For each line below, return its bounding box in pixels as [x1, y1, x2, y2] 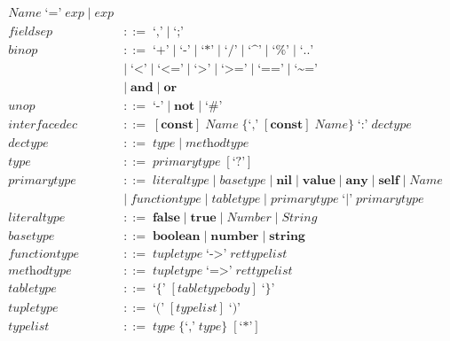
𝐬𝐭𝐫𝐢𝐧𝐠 [269, 230, 305, 244]
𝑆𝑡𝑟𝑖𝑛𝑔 [281, 212, 318, 225]
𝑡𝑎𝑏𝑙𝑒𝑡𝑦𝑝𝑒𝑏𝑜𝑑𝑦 [177, 283, 250, 296]
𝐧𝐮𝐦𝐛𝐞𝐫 [210, 230, 259, 244]
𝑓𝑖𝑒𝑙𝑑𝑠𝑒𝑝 [8, 26, 53, 39]
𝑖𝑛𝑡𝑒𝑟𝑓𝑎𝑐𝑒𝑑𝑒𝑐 [8, 119, 78, 132]
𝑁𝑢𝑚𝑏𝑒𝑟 [226, 212, 272, 225]
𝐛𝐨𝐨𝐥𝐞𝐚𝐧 [152, 230, 201, 244]
